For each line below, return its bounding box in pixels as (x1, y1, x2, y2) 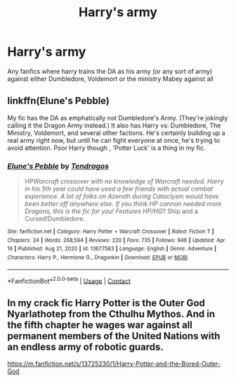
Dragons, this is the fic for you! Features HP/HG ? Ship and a (24, 207, 199, 215)
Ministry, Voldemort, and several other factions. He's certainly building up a (7, 128, 226, 137)
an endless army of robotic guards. (7, 340, 164, 352)
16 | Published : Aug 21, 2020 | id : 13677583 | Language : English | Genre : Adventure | (7, 246, 216, 253)
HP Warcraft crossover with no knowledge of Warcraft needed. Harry (24, 177, 225, 186)
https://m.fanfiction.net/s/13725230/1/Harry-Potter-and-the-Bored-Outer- (7, 359, 221, 368)
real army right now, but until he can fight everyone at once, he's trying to (7, 136, 220, 144)
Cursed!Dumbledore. (24, 215, 86, 223)
